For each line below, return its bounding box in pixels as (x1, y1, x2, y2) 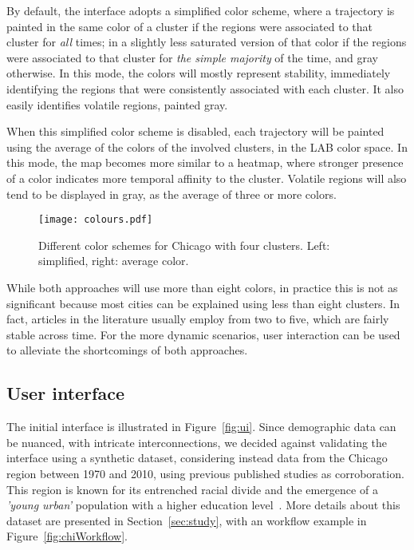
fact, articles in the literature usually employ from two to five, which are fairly (6, 311, 389, 327)
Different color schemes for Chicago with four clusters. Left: (38, 236, 330, 253)
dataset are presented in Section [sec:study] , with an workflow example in (6, 512, 367, 528)
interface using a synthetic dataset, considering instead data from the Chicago (6, 449, 388, 466)
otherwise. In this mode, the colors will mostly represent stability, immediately (6, 65, 391, 81)
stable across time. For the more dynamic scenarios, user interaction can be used (6, 326, 400, 342)
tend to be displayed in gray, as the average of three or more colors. (6, 185, 337, 202)
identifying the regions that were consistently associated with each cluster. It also (6, 80, 404, 97)
